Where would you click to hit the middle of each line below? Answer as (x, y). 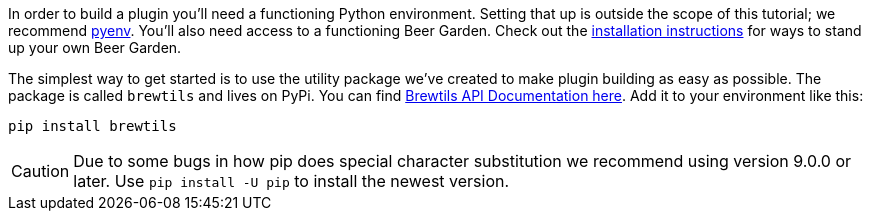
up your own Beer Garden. (95, 47)
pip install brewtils (92, 126)
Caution (40, 171)
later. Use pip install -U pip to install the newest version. (291, 181)
